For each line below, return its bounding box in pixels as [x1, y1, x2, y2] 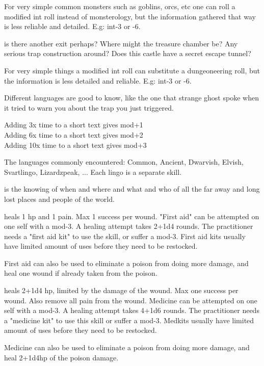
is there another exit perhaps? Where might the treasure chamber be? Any [4, 38, 238, 48]
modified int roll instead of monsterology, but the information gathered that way [4, 11, 256, 21]
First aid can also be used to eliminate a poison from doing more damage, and [4, 257, 249, 268]
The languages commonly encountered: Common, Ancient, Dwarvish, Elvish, [4, 156, 244, 167]
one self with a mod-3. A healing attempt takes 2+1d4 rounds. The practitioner [4, 221, 253, 231]
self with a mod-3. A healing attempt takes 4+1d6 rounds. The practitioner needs [4, 305, 259, 316]
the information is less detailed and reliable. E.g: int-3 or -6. [4, 75, 192, 86]
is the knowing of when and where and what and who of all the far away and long [4, 184, 260, 194]
